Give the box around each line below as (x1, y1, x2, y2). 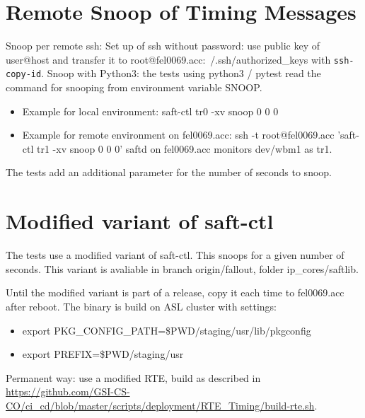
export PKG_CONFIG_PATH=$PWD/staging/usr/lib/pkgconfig (22, 323, 311, 337)
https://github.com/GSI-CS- (6, 384, 130, 399)
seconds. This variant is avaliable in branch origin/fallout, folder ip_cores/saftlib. (6, 261, 359, 276)
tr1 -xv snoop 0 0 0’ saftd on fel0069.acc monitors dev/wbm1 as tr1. (37, 141, 332, 156)
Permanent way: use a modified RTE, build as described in (6, 370, 261, 385)
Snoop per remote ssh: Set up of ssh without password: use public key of (6, 38, 320, 53)
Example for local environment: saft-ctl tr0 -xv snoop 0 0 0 (22, 103, 279, 118)
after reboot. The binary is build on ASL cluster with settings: (6, 298, 277, 313)
